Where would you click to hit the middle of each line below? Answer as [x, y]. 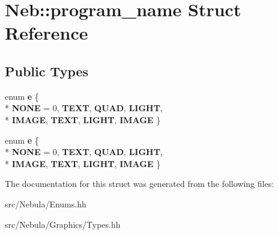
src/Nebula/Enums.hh [46, 203]
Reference [47, 33]
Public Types [47, 71]
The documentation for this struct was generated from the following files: [140, 184]
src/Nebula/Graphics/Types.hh [63, 224]
